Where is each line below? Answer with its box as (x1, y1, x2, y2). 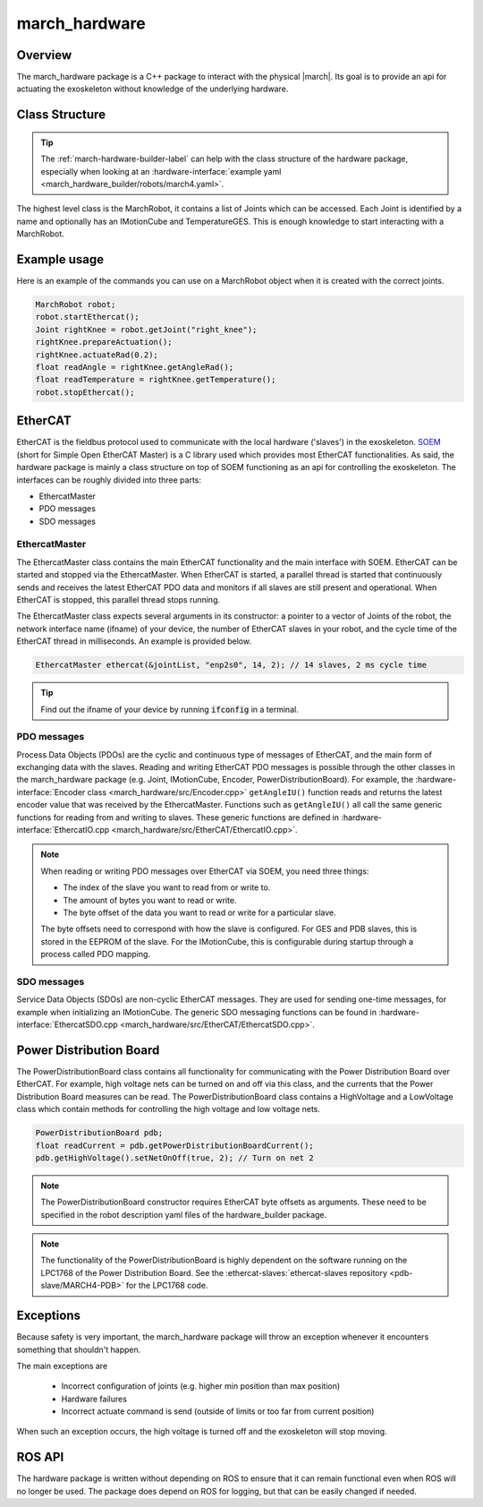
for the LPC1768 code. (125, 1280, 208, 1291)
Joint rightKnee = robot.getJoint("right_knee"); (35, 324, 258, 335)
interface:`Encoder (16, 786, 86, 797)
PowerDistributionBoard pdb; (35, 1128, 164, 1138)
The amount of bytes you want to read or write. (63, 895, 237, 905)
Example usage (16, 252, 105, 268)
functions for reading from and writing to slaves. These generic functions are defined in (16, 811, 340, 823)
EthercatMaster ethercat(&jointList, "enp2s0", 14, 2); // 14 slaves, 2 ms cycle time (35, 660, 428, 671)
